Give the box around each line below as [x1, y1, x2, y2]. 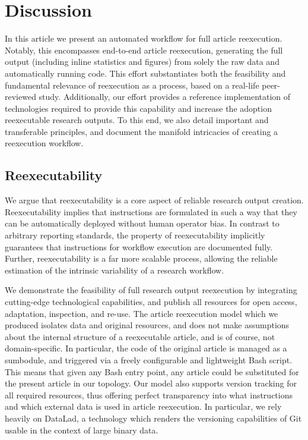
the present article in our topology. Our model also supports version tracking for [5, 377, 297, 389]
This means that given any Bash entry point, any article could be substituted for [5, 365, 299, 378]
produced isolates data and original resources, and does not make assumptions [5, 319, 290, 331]
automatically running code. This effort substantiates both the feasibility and [5, 67, 286, 79]
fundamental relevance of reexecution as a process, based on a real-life [5, 78, 259, 91]
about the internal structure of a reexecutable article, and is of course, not [5, 330, 275, 342]
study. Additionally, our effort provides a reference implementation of [39, 90, 291, 103]
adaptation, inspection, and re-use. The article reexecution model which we [5, 307, 278, 319]
